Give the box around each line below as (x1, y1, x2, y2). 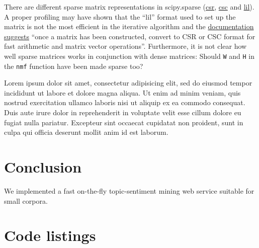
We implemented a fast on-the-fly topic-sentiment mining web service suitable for (4, 185, 254, 196)
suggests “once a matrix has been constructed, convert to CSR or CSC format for (4, 31, 255, 41)
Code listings (4, 225, 96, 245)
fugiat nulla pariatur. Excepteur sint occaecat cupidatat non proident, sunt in (4, 117, 243, 127)
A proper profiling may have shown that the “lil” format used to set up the (4, 11, 236, 22)
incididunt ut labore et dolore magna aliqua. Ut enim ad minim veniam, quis (4, 87, 241, 98)
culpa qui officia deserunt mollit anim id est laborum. (4, 127, 168, 137)
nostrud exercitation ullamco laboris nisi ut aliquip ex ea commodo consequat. (4, 97, 245, 108)
